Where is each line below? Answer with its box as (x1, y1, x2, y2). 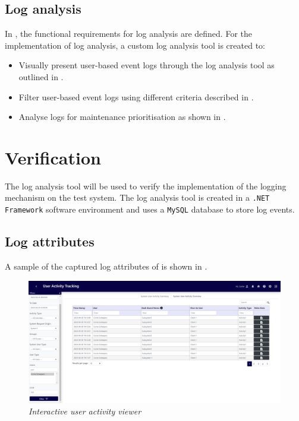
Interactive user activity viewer (29, 405, 141, 417)
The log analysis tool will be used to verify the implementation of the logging (5, 179, 287, 192)
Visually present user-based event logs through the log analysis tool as (18, 59, 275, 71)
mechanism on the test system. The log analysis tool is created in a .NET (5, 191, 270, 204)
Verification (5, 145, 101, 169)
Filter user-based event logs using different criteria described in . (18, 90, 254, 103)
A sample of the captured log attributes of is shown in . (5, 260, 207, 272)
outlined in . (18, 70, 64, 83)
